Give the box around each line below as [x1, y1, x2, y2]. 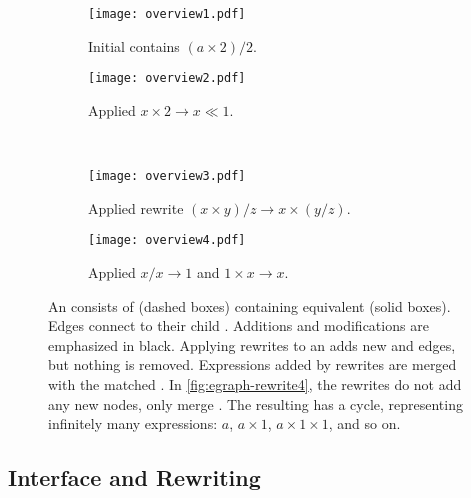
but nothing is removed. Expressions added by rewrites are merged [48, 354, 457, 375]
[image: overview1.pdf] [88, 7, 246, 21]
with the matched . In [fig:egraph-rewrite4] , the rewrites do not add [48, 373, 462, 394]
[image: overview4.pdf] [88, 233, 246, 248]
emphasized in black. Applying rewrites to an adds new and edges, [48, 334, 456, 355]
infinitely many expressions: [48, 413, 218, 434]
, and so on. [328, 413, 401, 434]
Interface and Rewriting [8, 462, 261, 493]
